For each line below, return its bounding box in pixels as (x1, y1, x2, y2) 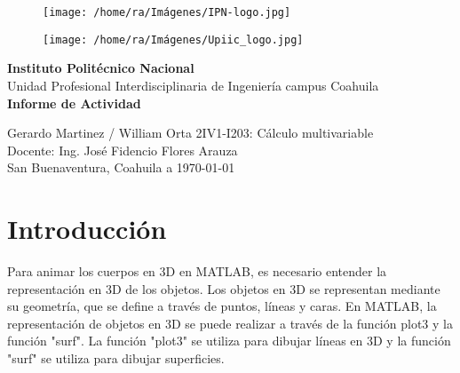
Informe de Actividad (7, 93, 141, 112)
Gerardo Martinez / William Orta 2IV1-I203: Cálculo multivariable (7, 123, 374, 142)
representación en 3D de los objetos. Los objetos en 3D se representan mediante (7, 279, 440, 298)
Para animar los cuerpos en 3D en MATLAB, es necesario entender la (7, 262, 387, 280)
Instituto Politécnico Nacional (7, 59, 194, 77)
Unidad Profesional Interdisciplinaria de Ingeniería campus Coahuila (7, 75, 379, 94)
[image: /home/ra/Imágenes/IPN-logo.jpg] (43, 6, 291, 19)
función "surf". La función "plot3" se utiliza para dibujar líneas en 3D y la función (7, 331, 451, 350)
